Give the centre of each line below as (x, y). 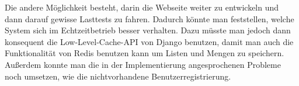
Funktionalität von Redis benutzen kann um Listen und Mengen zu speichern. (145, 53)
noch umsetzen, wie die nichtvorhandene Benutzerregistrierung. (118, 76)
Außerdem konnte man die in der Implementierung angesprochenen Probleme (143, 64)
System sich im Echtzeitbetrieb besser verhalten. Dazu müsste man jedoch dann (148, 30)
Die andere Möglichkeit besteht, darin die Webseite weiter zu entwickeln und (142, 7)
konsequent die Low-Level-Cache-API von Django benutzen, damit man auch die (149, 41)
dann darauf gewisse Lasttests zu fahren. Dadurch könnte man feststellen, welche (149, 18)
